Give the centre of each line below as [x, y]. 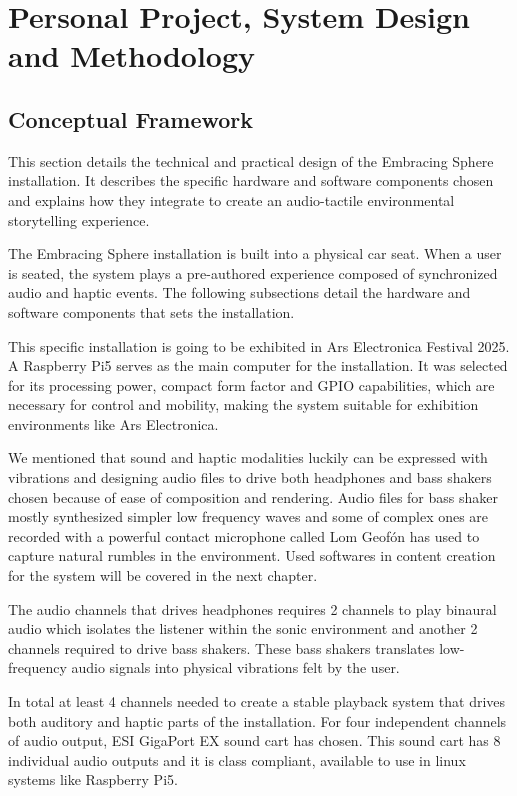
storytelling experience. [79, 219]
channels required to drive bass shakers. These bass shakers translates [221, 647]
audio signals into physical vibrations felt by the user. [235, 667]
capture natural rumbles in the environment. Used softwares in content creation [252, 555]
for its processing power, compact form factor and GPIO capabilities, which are [251, 384]
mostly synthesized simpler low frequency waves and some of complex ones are [248, 516]
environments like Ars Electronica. [113, 423]
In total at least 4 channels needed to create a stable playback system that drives [257, 701]
